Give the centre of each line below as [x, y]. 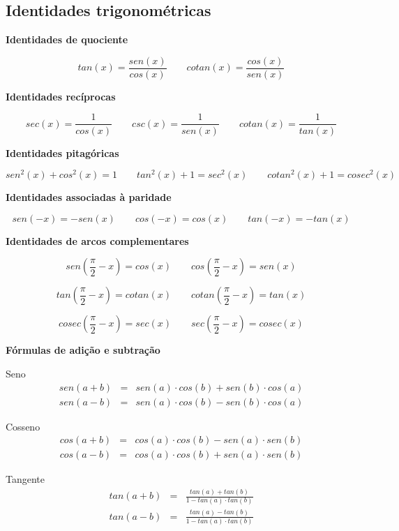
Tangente [25, 479]
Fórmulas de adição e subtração [83, 350]
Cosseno [23, 426]
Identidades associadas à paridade [89, 197]
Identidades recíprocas [61, 96]
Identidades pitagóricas [62, 152]
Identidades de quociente [67, 39]
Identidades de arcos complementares [97, 240]
